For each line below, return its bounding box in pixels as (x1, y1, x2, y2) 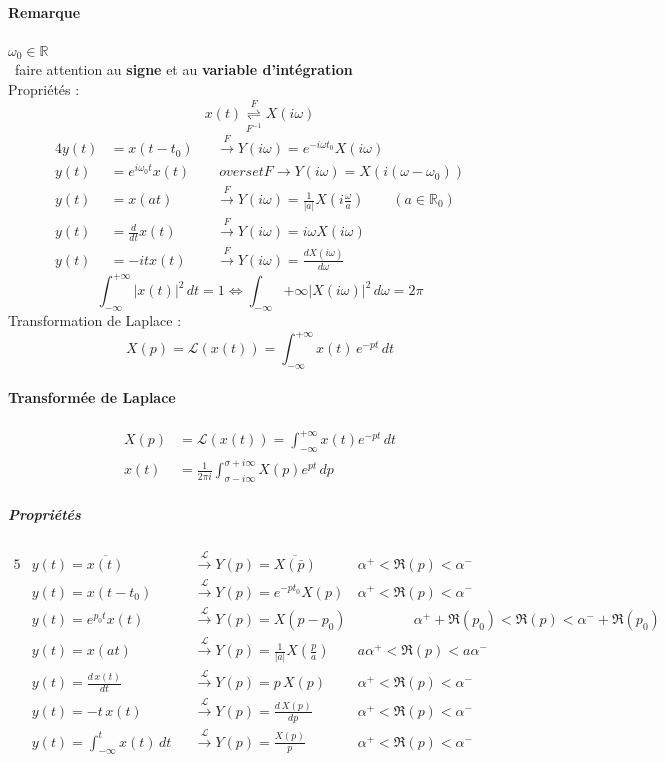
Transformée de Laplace (8, 387, 176, 408)
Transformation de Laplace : (8, 309, 182, 330)
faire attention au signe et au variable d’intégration (14, 59, 353, 80)
